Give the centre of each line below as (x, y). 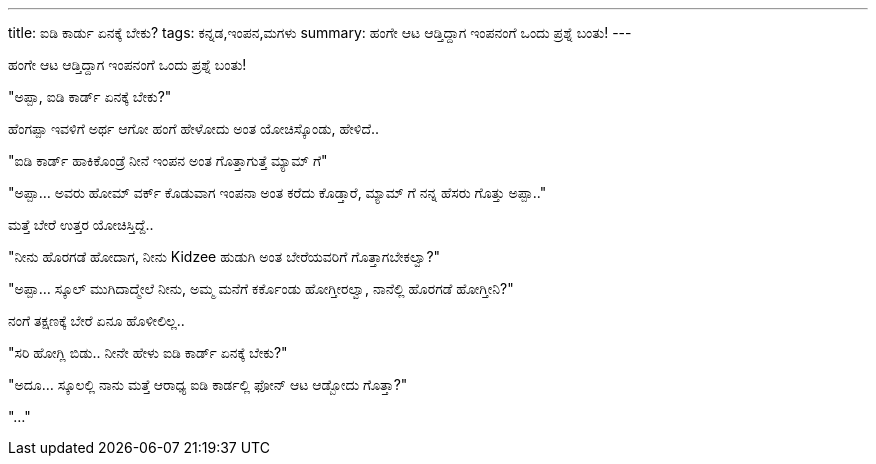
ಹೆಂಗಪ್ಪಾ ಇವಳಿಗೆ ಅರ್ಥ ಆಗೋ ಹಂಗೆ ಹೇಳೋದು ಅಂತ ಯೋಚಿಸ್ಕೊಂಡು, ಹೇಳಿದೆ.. (194, 128)
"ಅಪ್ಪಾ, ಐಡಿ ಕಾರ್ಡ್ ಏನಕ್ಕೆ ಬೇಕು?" (90, 96)
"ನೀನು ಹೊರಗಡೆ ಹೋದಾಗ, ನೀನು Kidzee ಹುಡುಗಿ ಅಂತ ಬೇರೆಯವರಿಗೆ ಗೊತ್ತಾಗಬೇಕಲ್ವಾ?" (224, 256)
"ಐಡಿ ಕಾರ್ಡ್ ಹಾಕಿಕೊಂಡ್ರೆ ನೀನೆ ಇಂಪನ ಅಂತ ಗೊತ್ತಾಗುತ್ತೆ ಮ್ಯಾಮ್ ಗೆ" (168, 160)
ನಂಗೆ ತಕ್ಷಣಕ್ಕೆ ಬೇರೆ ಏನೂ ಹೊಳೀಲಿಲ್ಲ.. (96, 320)
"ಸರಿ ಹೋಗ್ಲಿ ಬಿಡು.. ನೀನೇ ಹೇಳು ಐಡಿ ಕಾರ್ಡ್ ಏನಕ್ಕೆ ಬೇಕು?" (148, 352)
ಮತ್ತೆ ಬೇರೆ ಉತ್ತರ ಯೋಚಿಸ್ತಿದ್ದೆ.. (81, 224)
